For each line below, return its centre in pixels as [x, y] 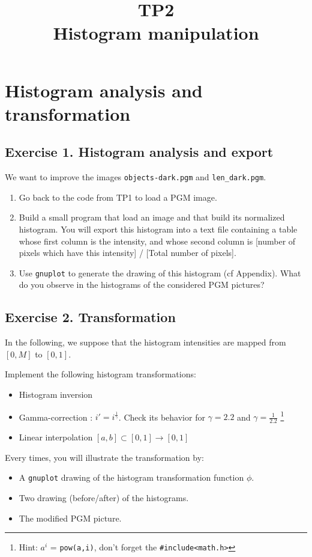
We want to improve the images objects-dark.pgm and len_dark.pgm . [136, 177]
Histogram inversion [56, 394]
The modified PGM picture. [70, 518]
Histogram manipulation [156, 33]
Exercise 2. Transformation [90, 317]
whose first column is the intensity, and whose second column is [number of [157, 241]
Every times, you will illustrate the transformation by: [104, 457]
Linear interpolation [56, 437]
